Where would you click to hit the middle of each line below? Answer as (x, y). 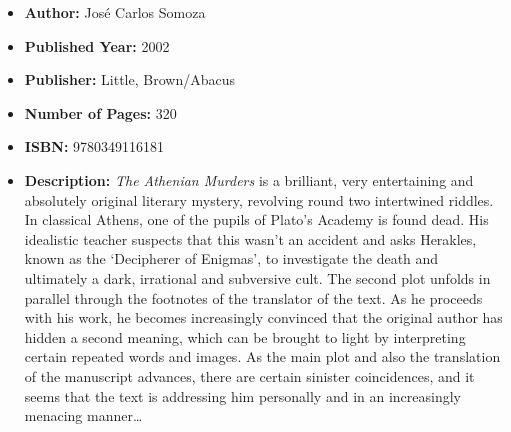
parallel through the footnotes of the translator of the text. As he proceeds (253, 297)
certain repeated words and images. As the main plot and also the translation (262, 356)
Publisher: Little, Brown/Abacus (129, 79)
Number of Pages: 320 (100, 112)
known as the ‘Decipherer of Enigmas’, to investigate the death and (231, 258)
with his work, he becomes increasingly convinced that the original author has (263, 317)
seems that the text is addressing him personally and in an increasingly (243, 395)
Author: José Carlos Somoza (115, 12)
